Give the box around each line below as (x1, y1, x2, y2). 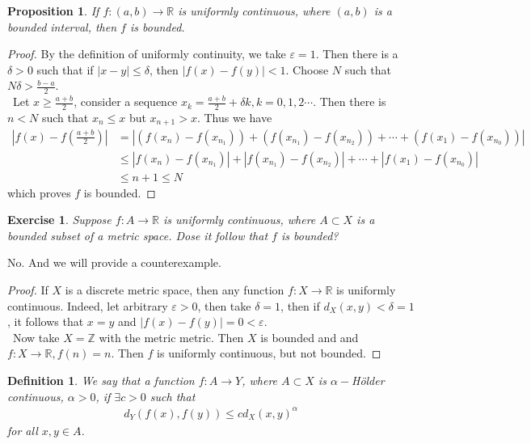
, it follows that (7, 313, 84, 330)
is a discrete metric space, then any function (65, 281, 284, 298)
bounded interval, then (7, 18, 117, 35)
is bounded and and (260, 328, 359, 345)
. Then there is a (315, 45, 398, 62)
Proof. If (7, 281, 48, 298)
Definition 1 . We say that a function (7, 371, 195, 388)
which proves (7, 184, 71, 201)
